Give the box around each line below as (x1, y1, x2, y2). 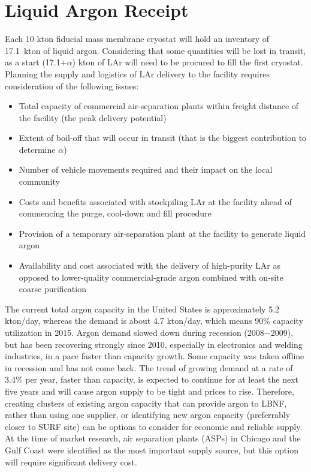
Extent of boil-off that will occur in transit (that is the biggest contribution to (19, 131, 307, 144)
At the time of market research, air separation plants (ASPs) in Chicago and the (5, 432, 301, 444)
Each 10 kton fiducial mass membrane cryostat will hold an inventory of (5, 32, 270, 45)
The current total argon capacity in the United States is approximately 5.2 (5, 302, 280, 315)
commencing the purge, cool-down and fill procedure (19, 207, 212, 220)
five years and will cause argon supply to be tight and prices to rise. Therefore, (5, 384, 294, 397)
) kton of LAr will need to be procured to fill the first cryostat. (72, 56, 303, 68)
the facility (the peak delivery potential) (19, 111, 167, 124)
